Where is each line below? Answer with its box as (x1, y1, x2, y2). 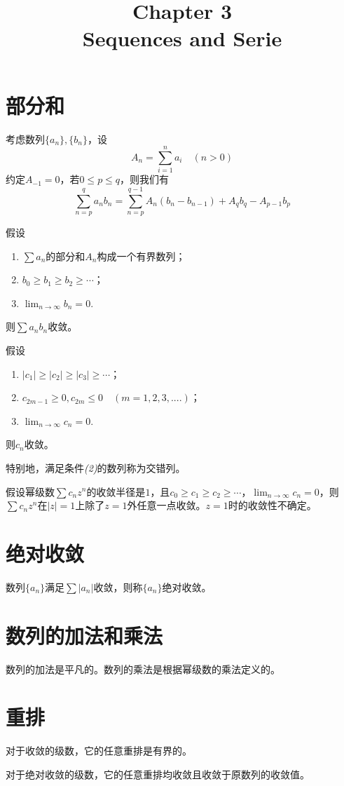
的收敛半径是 (86, 484, 146, 499)
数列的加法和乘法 (6, 621, 163, 649)
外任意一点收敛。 (127, 498, 206, 513)
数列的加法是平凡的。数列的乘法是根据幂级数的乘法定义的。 (6, 661, 280, 676)
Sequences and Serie (82, 24, 282, 53)
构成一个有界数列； (97, 248, 186, 263)
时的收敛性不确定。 (228, 498, 317, 513)
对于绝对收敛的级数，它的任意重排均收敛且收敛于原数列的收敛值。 (6, 766, 310, 781)
